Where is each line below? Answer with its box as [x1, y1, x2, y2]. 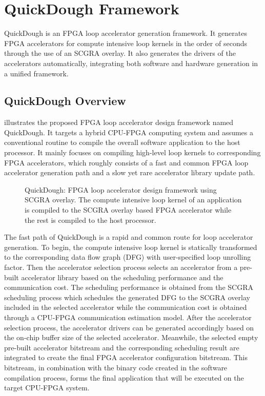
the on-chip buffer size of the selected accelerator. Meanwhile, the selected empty [4, 332, 258, 343]
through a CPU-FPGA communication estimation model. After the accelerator [4, 311, 252, 322]
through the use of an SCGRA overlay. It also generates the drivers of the [4, 48, 236, 58]
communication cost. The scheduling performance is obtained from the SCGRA [4, 282, 253, 293]
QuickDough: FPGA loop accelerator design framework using [25, 184, 217, 195]
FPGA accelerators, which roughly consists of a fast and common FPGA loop [4, 157, 249, 168]
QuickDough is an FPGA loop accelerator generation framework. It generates [4, 28, 247, 38]
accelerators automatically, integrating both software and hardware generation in [4, 57, 258, 68]
